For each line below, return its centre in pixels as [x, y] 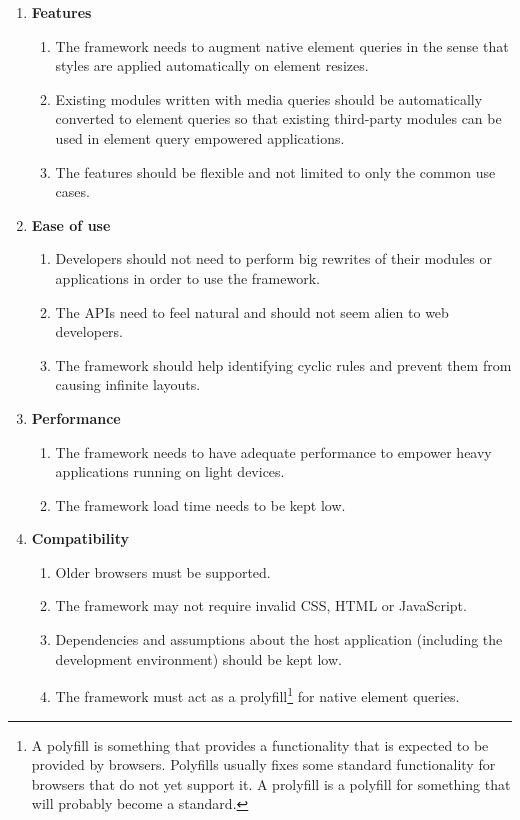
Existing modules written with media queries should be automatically [269, 98]
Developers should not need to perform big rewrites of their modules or [273, 258]
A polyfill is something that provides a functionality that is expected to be [260, 744]
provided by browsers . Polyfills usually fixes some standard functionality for [263, 764]
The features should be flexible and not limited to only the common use [275, 171]
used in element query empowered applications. [200, 137]
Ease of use [71, 224]
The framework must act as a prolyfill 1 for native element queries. [257, 694]
